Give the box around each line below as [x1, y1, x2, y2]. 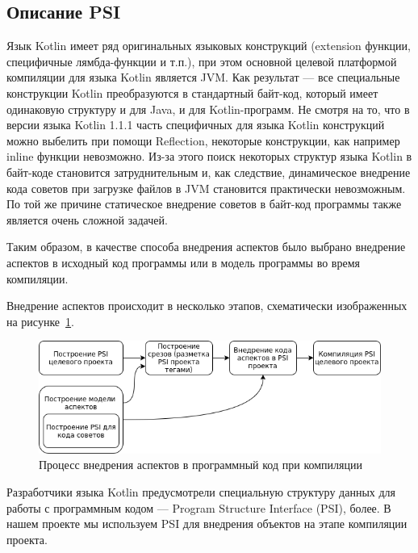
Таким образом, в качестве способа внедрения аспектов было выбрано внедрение [6, 238, 406, 255]
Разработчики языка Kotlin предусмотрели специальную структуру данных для [6, 483, 395, 500]
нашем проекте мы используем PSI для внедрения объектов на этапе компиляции [6, 515, 408, 532]
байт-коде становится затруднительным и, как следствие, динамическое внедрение [6, 163, 411, 180]
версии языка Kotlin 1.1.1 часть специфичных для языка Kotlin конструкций [6, 116, 385, 133]
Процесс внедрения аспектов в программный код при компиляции [39, 456, 362, 473]
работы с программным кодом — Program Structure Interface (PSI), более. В [6, 499, 391, 516]
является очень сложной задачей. [6, 211, 168, 228]
